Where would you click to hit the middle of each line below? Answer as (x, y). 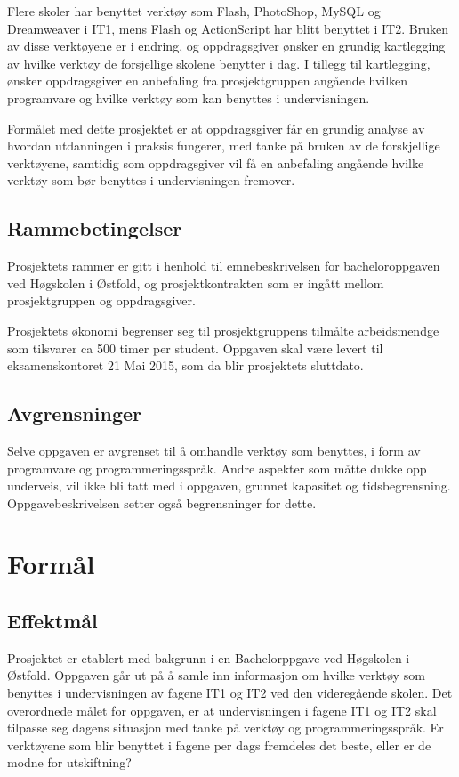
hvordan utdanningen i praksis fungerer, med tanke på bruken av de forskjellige (224, 146)
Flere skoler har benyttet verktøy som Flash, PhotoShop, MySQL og (194, 11)
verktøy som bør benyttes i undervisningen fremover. (151, 180)
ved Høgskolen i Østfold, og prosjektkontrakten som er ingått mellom (196, 283)
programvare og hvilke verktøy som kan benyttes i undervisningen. (189, 97)
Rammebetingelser (95, 228)
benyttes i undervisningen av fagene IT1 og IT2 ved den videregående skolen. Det (230, 693)
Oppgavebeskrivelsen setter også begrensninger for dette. (162, 502)
